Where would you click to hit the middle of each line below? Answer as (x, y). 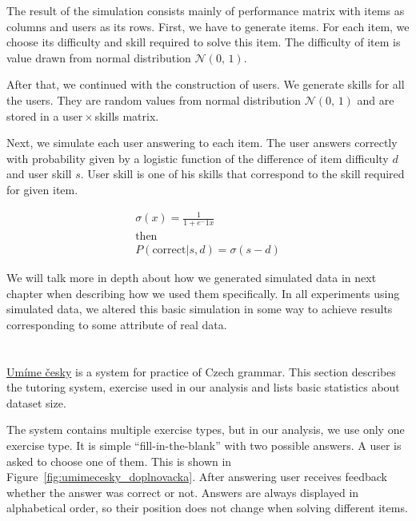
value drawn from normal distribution (99, 57)
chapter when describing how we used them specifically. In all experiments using (203, 293)
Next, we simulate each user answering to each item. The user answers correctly (202, 143)
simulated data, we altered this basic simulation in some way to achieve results (200, 309)
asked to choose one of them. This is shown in (119, 461)
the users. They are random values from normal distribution (154, 99)
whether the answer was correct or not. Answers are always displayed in (183, 492)
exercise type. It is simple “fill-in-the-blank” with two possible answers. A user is (204, 445)
